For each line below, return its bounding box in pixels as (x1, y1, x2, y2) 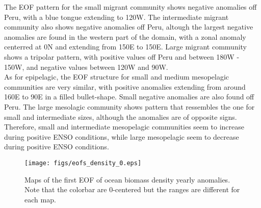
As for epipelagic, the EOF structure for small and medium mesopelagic (4, 71, 229, 82)
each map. (24, 194, 56, 204)
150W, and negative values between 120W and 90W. (4, 61, 168, 72)
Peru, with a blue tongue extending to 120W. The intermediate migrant (4, 11, 229, 22)
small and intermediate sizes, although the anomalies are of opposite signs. (4, 111, 237, 122)
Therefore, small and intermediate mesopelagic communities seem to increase (4, 121, 245, 132)
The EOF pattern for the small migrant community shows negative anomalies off (4, 2, 257, 12)
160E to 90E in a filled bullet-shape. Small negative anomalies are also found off (4, 91, 254, 102)
